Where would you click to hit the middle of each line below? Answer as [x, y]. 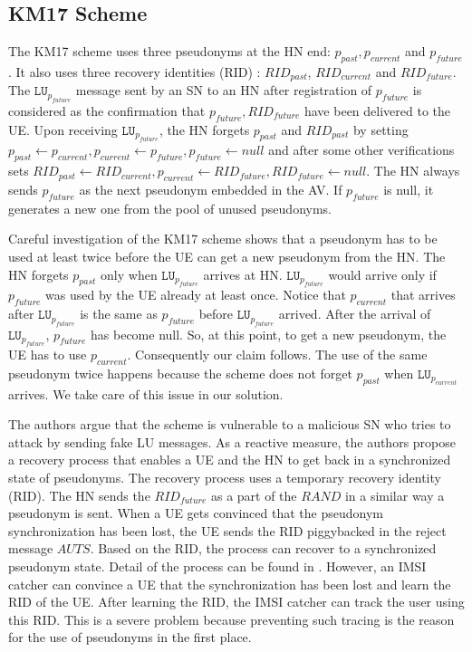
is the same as [119, 314]
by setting [380, 129]
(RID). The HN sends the [79, 495]
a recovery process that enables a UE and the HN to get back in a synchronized [230, 460]
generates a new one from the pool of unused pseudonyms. [170, 208]
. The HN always [413, 171]
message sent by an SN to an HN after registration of [224, 90]
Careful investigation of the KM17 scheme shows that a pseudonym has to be [223, 239]
